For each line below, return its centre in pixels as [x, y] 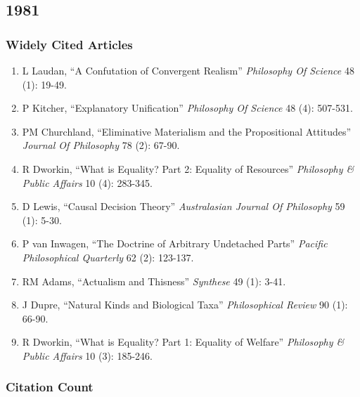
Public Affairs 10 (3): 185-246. [87, 355]
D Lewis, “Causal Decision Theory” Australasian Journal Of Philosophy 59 [184, 206]
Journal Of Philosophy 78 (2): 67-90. [101, 145]
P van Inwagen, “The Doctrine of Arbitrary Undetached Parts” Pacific [175, 243]
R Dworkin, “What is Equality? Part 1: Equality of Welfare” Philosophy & [183, 342]
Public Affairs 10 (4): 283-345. [87, 182]
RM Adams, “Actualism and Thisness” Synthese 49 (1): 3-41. [154, 281]
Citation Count [50, 387]
